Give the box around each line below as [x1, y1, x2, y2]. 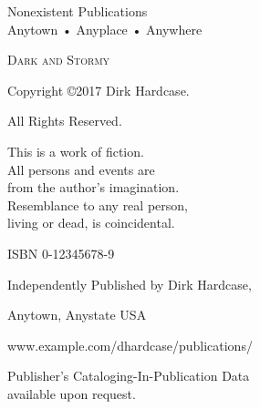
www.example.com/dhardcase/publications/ [7, 335, 253, 354]
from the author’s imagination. [7, 178, 180, 197]
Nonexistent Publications [7, 2, 148, 20]
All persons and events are [7, 159, 155, 179]
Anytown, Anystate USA [7, 305, 147, 324]
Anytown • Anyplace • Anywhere [7, 19, 203, 38]
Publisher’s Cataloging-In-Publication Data [7, 366, 250, 385]
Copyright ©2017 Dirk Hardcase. [7, 80, 190, 99]
